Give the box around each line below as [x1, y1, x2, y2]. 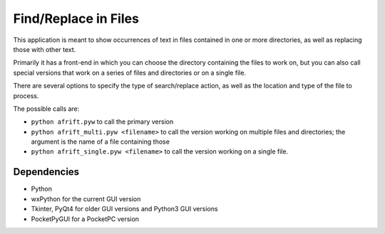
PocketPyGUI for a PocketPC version [31, 214, 139, 223]
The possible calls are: [13, 104, 80, 113]
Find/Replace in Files [13, 11, 139, 26]
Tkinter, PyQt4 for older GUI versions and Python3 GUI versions [31, 205, 218, 213]
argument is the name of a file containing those [31, 137, 170, 146]
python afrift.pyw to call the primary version [31, 117, 174, 126]
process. [13, 91, 39, 100]
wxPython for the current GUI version [31, 194, 141, 203]
